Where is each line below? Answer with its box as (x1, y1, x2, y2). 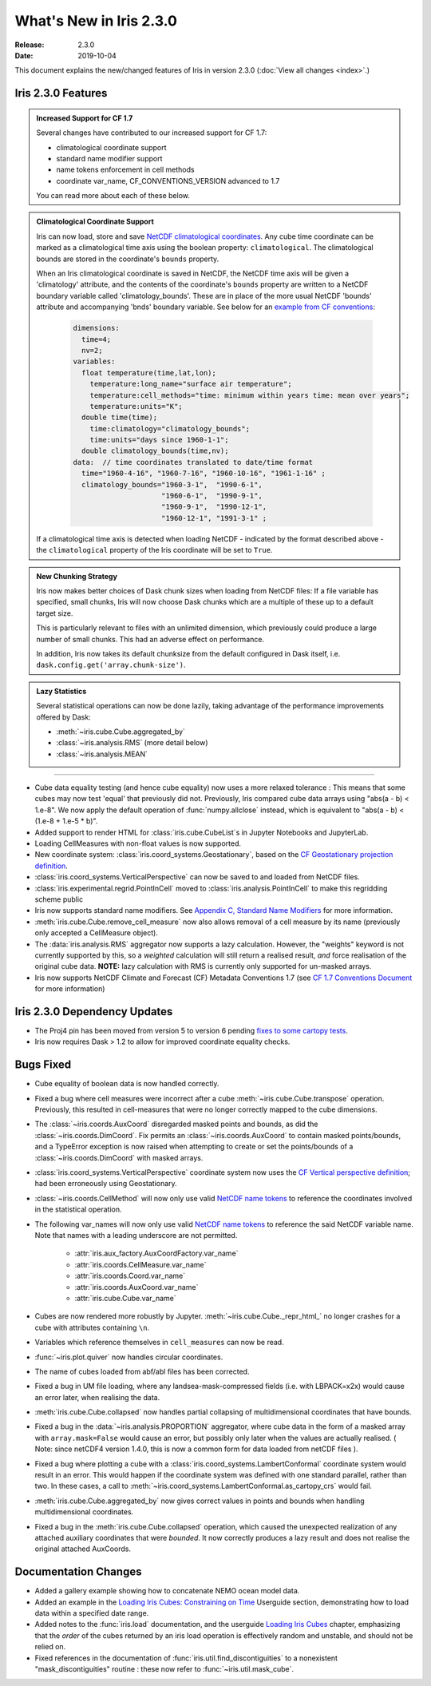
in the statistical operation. (34, 1204, 123, 1214)
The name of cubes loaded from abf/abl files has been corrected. (34, 1367, 250, 1376)
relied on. (34, 1642, 66, 1652)
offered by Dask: (36, 712, 91, 722)
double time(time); (81, 413, 158, 422)
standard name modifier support (56, 153, 163, 163)
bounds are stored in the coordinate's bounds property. (36, 254, 219, 264)
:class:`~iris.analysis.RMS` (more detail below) (56, 738, 208, 748)
